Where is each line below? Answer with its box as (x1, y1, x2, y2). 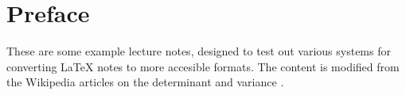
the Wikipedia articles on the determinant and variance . (6, 74, 284, 90)
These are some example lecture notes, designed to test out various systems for (6, 43, 391, 59)
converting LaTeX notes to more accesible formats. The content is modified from (6, 58, 400, 74)
